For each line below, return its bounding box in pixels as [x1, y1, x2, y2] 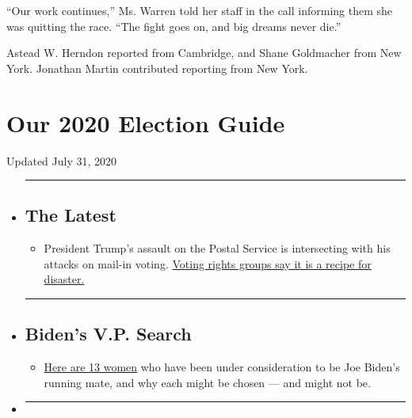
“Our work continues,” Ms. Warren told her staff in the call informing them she [6, 2, 393, 18]
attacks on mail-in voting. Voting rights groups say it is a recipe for [44, 255, 372, 272]
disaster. [44, 271, 85, 287]
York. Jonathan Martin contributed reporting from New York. [6, 59, 308, 76]
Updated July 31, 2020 [6, 152, 117, 169]
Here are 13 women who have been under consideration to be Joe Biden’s [44, 359, 400, 375]
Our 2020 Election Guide [6, 106, 285, 139]
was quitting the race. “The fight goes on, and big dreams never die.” [6, 17, 341, 34]
